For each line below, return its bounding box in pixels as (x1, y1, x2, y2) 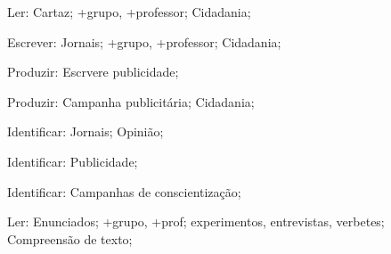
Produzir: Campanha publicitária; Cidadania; (7, 92, 255, 111)
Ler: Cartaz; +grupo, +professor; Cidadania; (7, 3, 251, 20)
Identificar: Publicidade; (7, 152, 138, 170)
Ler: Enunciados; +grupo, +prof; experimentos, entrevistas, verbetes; (7, 212, 385, 231)
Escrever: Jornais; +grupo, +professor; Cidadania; (7, 32, 281, 51)
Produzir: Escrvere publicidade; (7, 62, 179, 81)
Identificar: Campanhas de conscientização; (7, 182, 241, 201)
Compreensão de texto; (7, 229, 133, 248)
